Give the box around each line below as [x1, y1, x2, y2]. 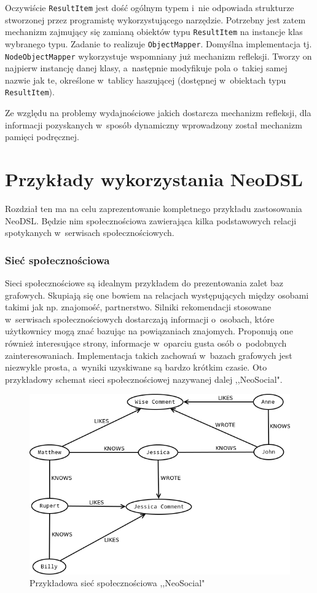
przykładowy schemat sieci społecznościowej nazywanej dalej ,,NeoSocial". [5, 372, 283, 385]
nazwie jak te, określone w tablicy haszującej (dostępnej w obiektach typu [5, 73, 286, 86]
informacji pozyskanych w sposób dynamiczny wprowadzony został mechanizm [5, 118, 302, 131]
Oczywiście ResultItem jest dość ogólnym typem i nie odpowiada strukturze [5, 1, 294, 14]
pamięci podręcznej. [5, 130, 79, 143]
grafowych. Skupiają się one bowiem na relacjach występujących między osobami [5, 288, 309, 301]
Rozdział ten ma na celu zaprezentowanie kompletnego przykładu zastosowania [5, 202, 302, 214]
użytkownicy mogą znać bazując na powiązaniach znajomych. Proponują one [5, 324, 293, 337]
